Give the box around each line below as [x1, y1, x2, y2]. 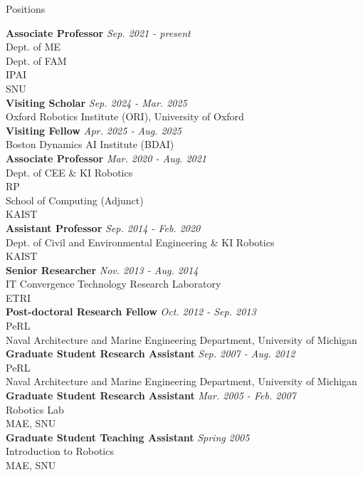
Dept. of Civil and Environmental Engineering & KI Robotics [6, 234, 275, 249]
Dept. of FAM [6, 53, 67, 68]
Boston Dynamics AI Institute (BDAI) [6, 137, 174, 152]
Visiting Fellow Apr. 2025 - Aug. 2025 [6, 122, 182, 137]
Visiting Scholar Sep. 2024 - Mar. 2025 [6, 95, 187, 110]
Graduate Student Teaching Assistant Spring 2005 [6, 429, 250, 444]
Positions [6, 1, 46, 16]
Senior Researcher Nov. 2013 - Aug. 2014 [6, 262, 199, 277]
